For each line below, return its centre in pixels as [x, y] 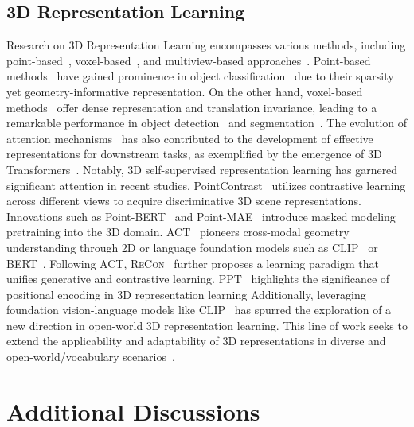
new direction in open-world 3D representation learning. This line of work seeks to [207, 325]
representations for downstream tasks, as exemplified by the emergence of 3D [194, 154]
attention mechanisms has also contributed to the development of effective [190, 138]
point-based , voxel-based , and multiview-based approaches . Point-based [189, 60]
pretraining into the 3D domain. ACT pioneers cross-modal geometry [178, 232]
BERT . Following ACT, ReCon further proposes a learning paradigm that [193, 263]
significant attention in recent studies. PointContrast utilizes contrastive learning [206, 185]
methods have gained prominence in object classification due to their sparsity [200, 76]
